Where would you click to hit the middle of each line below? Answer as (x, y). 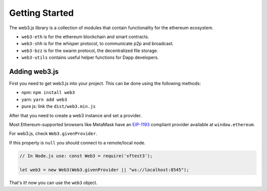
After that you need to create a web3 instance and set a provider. (75, 115)
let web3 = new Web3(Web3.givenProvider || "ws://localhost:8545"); (104, 170)
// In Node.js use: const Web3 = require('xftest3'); (86, 156)
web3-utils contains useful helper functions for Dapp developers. (90, 57)
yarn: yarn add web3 (44, 99)
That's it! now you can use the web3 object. (53, 183)
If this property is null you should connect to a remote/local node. (77, 143)
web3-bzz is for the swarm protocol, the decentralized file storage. (90, 50)
